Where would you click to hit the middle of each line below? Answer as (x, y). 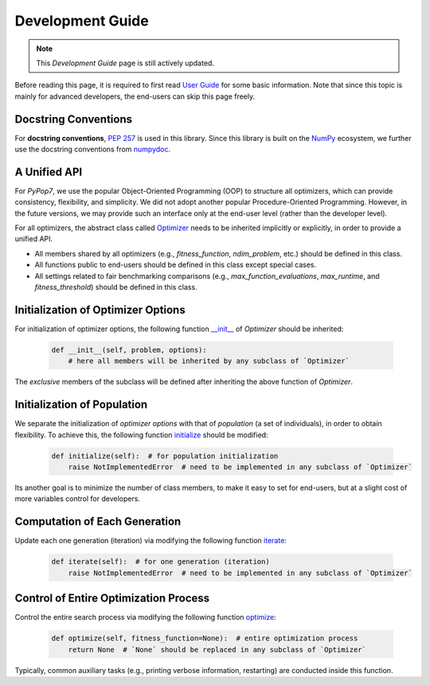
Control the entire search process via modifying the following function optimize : (145, 617)
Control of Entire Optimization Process (112, 599)
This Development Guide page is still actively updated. (125, 63)
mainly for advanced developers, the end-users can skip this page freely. (135, 96)
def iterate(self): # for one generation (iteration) (160, 562)
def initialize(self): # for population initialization (165, 456)
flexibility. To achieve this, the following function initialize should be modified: (141, 435)
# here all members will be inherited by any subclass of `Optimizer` (209, 361)
